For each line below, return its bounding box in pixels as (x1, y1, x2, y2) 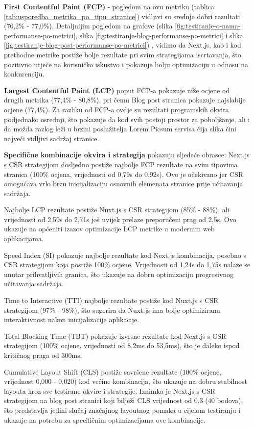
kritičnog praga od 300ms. (4, 350, 82, 360)
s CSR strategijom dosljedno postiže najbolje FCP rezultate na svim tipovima (4, 159, 238, 169)
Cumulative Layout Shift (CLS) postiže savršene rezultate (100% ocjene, (4, 366, 222, 377)
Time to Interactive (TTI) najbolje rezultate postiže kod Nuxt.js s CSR (4, 295, 219, 305)
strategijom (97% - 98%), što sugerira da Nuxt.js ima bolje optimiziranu (4, 304, 220, 315)
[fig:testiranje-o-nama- (175, 21, 241, 31)
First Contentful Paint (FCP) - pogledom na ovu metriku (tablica (4, 1, 214, 11)
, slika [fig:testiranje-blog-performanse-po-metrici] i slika (75, 30, 243, 40)
